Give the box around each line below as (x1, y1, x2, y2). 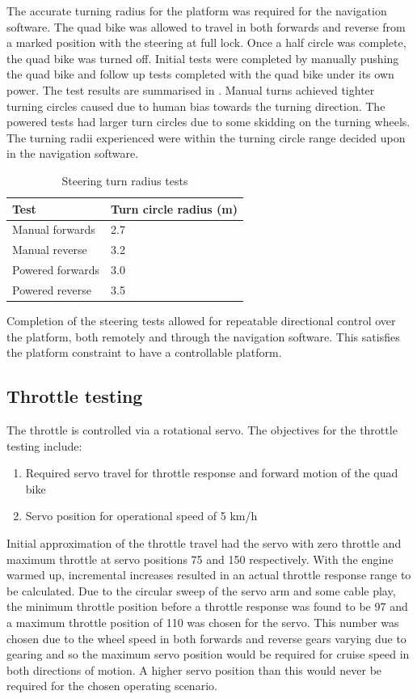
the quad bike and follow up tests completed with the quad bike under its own (6, 66, 394, 83)
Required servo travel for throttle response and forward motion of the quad (25, 464, 398, 481)
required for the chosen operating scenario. (6, 677, 217, 694)
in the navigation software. (6, 145, 139, 162)
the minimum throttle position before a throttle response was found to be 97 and (6, 598, 408, 615)
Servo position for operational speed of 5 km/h (25, 507, 258, 524)
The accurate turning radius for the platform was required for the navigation (6, 2, 387, 19)
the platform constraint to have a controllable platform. (6, 344, 282, 361)
